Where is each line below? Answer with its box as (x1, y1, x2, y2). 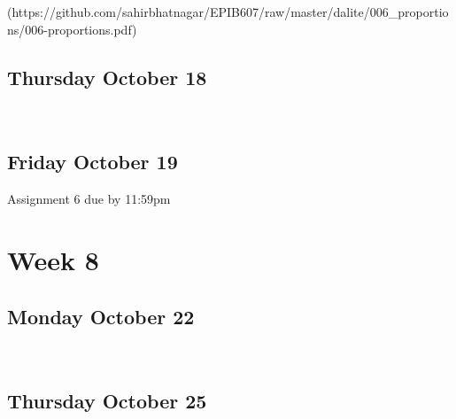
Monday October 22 (7, 302, 195, 330)
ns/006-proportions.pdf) (7, 19, 137, 38)
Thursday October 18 (7, 63, 207, 90)
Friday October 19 (7, 148, 178, 175)
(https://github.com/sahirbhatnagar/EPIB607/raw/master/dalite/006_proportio (7, 3, 449, 20)
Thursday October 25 (7, 387, 207, 415)
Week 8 (7, 241, 99, 277)
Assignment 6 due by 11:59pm (7, 190, 171, 208)
